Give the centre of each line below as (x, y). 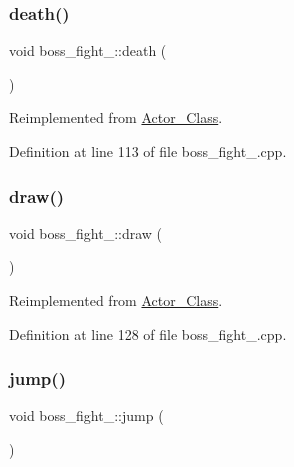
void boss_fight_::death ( (88, 50)
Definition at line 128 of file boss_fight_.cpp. (148, 333)
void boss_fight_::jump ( (86, 415)
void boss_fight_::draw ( (86, 232)
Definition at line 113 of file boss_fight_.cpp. (148, 151)
